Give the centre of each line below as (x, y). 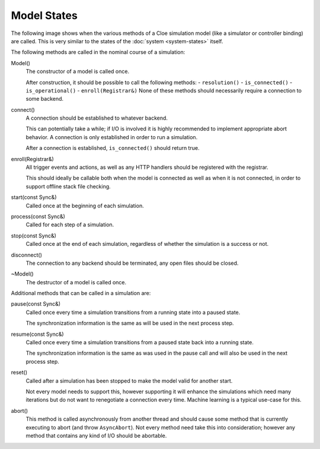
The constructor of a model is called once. (78, 72)
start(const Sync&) (34, 197)
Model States (44, 15)
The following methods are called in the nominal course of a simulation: (98, 52)
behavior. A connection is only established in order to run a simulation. (112, 137)
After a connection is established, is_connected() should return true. (113, 148)
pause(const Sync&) (36, 304)
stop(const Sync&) (33, 235)
